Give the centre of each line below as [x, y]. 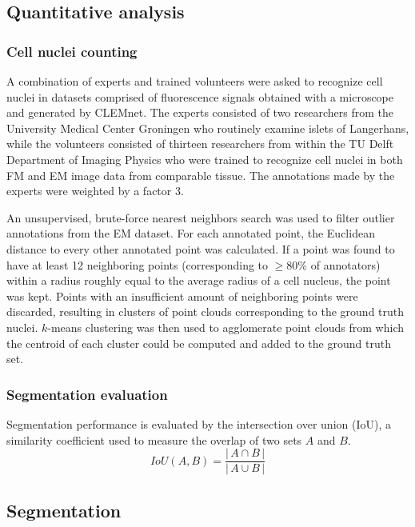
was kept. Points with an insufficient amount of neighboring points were [182, 295]
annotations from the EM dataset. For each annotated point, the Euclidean [191, 233]
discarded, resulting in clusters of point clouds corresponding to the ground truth [206, 311]
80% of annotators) [333, 264]
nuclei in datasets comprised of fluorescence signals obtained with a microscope [200, 96]
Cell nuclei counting [72, 51]
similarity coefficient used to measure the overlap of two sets [154, 439]
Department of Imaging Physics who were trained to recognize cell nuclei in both [205, 159]
